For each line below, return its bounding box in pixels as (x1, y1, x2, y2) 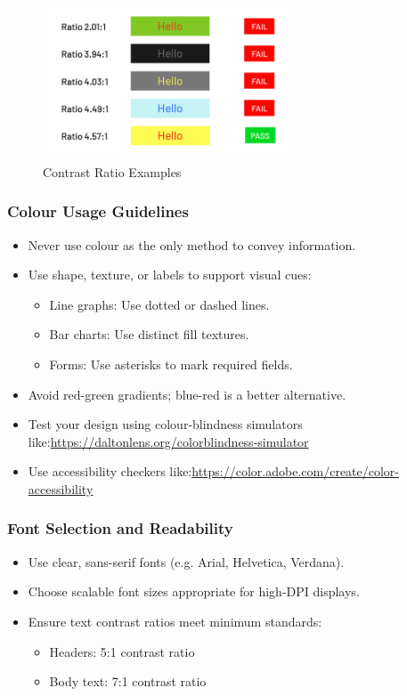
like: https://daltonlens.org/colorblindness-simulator (28, 432, 309, 450)
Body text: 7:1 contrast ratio (49, 672, 207, 691)
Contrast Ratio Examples (43, 162, 182, 181)
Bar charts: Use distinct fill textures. (49, 325, 249, 344)
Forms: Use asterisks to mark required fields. (49, 354, 293, 373)
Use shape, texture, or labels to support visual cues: (28, 265, 312, 284)
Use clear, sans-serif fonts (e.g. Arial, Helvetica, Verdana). (28, 552, 345, 571)
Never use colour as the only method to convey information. (28, 235, 356, 254)
